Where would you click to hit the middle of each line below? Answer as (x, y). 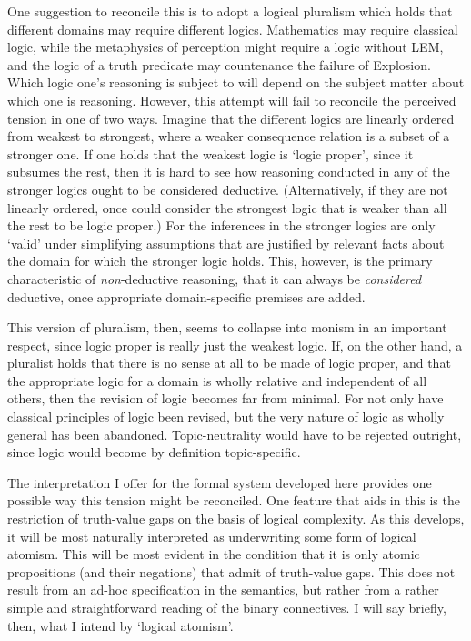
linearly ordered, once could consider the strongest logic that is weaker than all (227, 207)
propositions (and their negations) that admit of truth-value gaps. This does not (231, 571)
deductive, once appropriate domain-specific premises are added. (186, 296)
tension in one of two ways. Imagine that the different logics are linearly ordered (231, 118)
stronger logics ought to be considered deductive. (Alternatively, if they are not (228, 189)
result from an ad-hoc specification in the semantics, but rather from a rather (223, 590)
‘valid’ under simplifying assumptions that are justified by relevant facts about (226, 243)
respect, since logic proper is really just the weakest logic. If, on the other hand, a (235, 345)
